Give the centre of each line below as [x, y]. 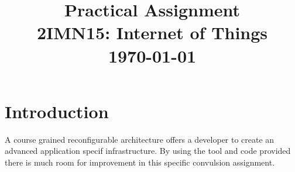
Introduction [57, 111]
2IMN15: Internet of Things [152, 32]
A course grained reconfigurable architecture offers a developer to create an [140, 139]
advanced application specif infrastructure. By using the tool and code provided [148, 151]
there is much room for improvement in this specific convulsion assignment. [140, 162]
